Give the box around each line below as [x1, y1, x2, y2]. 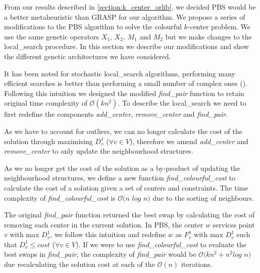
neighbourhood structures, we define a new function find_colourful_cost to [4, 172, 236, 183]
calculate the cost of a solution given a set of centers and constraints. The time [4, 182, 248, 193]
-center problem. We [187, 21, 250, 32]
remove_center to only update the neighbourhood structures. [4, 146, 193, 156]
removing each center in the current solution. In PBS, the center [4, 219, 203, 230]
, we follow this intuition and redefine [50, 229, 166, 240]
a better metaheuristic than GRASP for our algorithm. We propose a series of [4, 11, 245, 22]
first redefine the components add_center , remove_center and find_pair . [4, 109, 228, 119]
